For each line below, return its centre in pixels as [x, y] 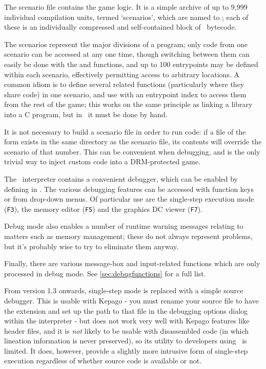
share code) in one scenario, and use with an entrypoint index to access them [125, 94]
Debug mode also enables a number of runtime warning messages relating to [124, 226]
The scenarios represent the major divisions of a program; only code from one [126, 44]
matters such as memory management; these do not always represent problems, [128, 236]
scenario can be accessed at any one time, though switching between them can [127, 54]
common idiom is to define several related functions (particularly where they [124, 84]
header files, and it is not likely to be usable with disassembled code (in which [127, 330]
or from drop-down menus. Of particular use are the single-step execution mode [129, 199]
